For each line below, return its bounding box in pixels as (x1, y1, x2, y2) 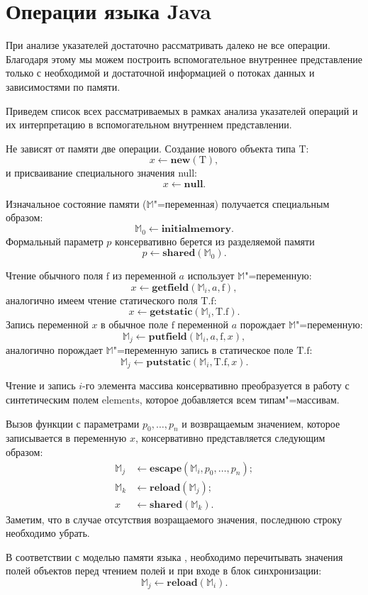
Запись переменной (6, 317, 89, 332)
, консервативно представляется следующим (135, 430, 325, 445)
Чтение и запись (6, 378, 76, 393)
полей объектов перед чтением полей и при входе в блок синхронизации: (6, 563, 322, 578)
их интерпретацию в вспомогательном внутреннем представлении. (6, 117, 292, 132)
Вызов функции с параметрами (6, 416, 140, 430)
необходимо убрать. (6, 526, 90, 540)
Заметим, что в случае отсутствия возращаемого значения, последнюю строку (6, 511, 342, 526)
